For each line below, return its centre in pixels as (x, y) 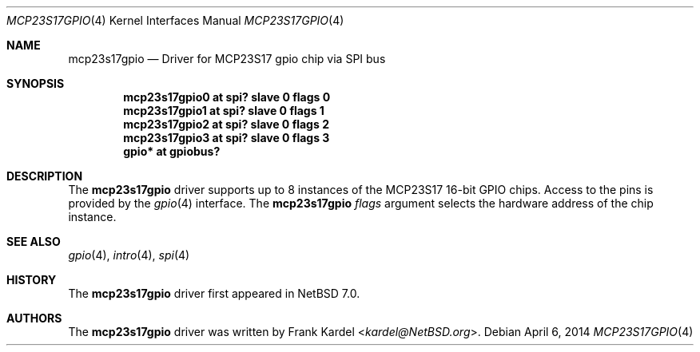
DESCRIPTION (45, 176)
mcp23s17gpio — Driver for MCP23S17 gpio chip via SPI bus (227, 59)
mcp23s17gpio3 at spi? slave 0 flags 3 (227, 138)
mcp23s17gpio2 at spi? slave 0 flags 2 (226, 124)
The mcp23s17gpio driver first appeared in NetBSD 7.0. (214, 293)
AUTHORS (34, 318)
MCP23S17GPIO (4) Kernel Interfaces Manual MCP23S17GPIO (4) (175, 20)
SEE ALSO (34, 241)
